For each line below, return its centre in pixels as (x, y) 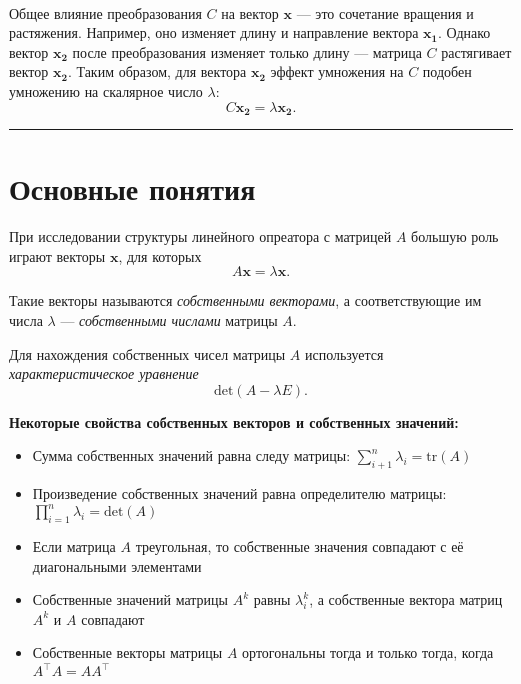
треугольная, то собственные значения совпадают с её (299, 545)
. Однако (464, 32)
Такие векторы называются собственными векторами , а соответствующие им (245, 300)
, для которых (160, 255)
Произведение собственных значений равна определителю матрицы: (239, 493)
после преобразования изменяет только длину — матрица (247, 51)
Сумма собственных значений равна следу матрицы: (191, 455)
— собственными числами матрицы (169, 319)
